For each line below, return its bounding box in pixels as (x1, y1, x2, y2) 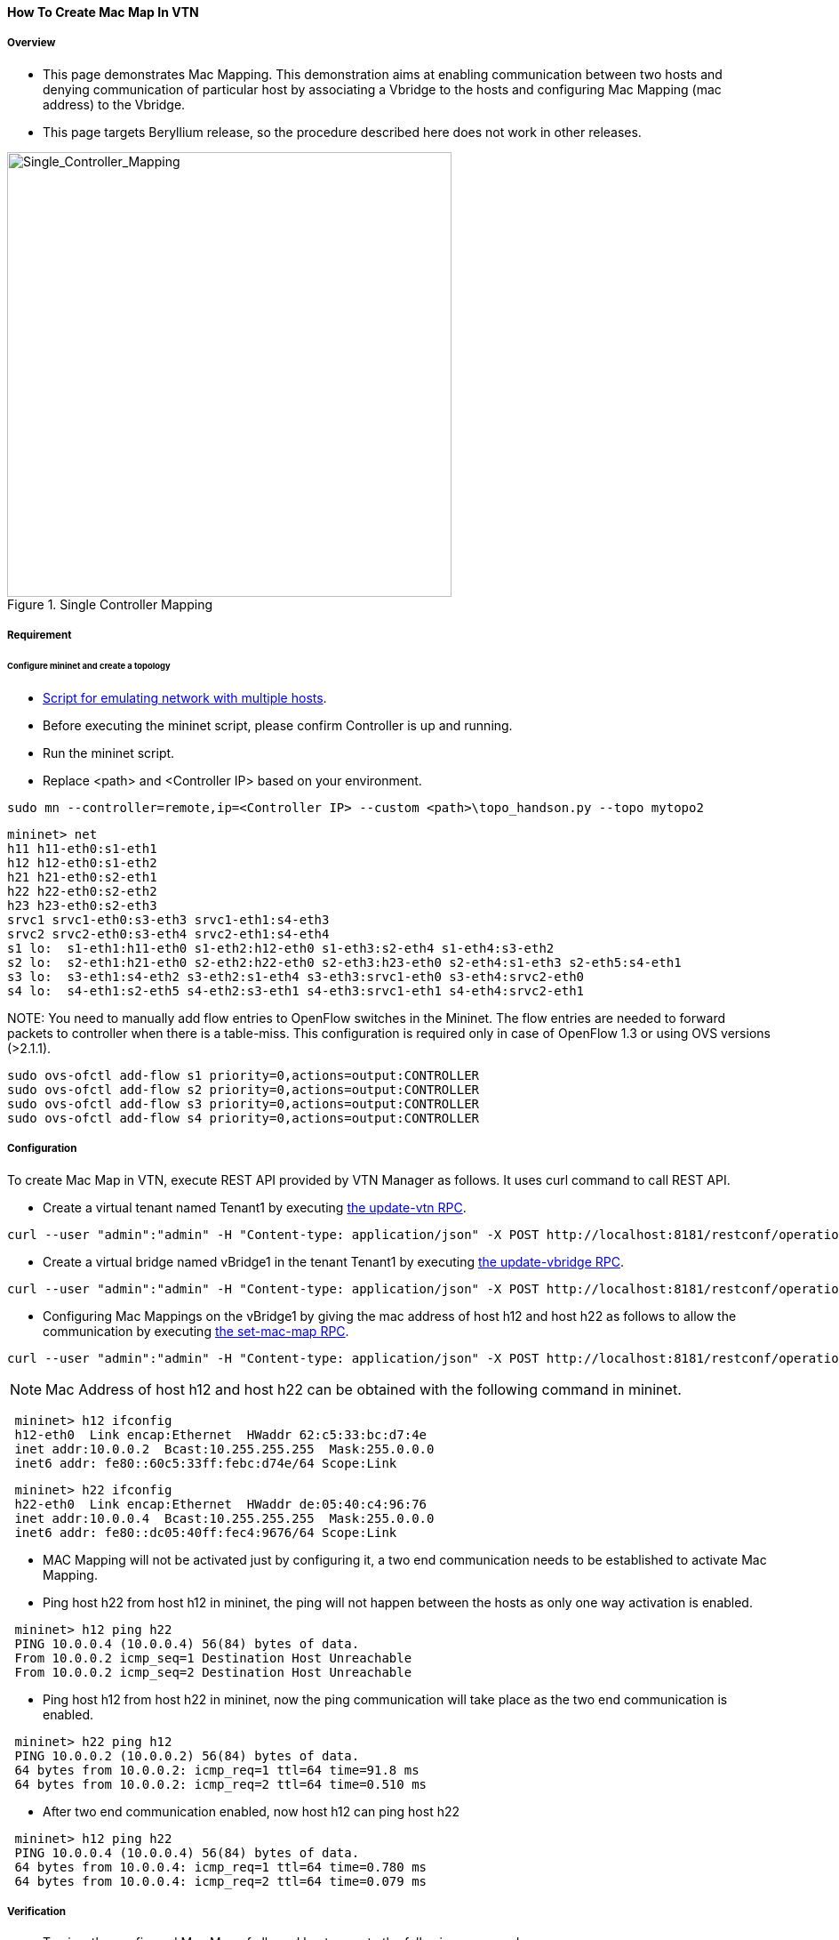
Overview (7, 36, 56, 50)
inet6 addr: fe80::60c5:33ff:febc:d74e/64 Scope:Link (14, 1455, 397, 1470)
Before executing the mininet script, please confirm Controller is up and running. (43, 717, 513, 733)
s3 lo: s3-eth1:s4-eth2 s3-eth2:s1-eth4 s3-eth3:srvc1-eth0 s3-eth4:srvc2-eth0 (7, 969, 585, 984)
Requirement (7, 629, 72, 642)
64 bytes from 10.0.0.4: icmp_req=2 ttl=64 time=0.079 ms (14, 1873, 427, 1888)
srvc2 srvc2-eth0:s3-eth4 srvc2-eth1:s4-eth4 (7, 926, 330, 941)
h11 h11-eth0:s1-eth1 (7, 841, 157, 856)
